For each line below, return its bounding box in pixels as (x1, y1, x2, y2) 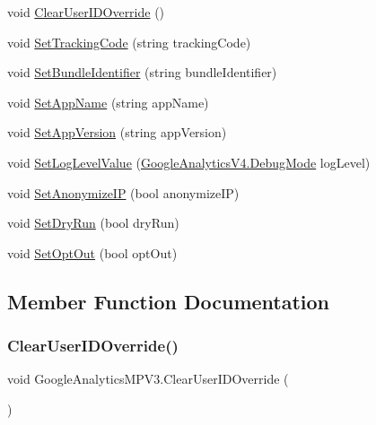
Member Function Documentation (7, 287, 330, 315)
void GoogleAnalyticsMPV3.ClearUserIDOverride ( (7, 369, 289, 388)
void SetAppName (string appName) (7, 92, 209, 111)
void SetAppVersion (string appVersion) (7, 123, 227, 142)
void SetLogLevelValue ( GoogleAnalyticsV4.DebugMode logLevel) (7, 152, 371, 171)
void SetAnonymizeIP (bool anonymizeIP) (7, 183, 240, 202)
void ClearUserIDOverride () (7, 3, 165, 21)
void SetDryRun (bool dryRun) (7, 213, 179, 232)
